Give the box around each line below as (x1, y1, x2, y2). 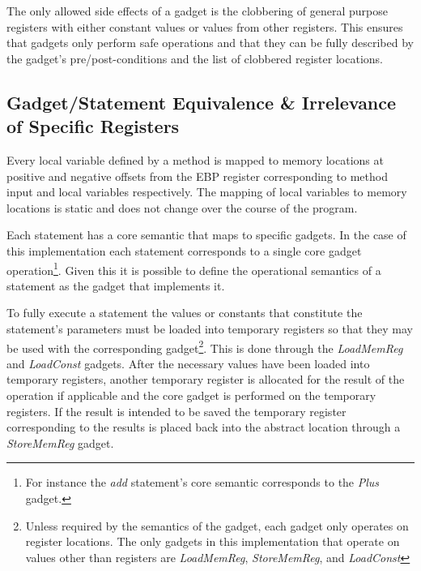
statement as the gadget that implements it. (6, 277, 225, 294)
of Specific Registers (6, 114, 180, 139)
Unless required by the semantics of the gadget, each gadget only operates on (25, 517, 409, 534)
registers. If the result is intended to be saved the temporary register (6, 402, 347, 419)
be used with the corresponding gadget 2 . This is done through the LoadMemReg (6, 337, 403, 356)
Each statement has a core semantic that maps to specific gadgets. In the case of (6, 226, 406, 243)
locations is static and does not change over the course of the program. (6, 199, 358, 216)
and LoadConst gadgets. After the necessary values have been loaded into (6, 354, 370, 371)
